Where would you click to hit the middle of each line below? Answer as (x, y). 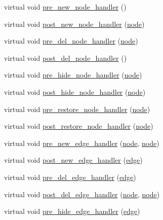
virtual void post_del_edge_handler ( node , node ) (82, 194)
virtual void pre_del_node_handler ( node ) (71, 41)
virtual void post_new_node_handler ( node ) (74, 24)
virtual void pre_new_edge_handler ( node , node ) (82, 143)
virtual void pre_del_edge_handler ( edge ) (70, 177)
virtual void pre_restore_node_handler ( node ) (77, 109)
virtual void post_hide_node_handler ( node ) (75, 91)
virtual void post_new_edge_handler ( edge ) (73, 160)
